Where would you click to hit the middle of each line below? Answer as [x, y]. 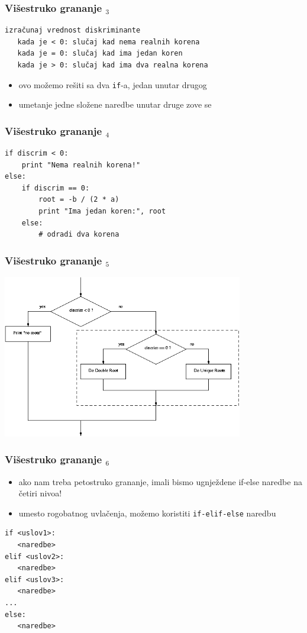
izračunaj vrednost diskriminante [73, 30]
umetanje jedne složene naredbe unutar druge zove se [115, 104]
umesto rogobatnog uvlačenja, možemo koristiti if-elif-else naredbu [147, 513]
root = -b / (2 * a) [79, 200]
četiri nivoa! [40, 493]
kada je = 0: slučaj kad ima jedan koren [100, 54]
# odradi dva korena [79, 235]
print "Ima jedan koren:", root [102, 211]
